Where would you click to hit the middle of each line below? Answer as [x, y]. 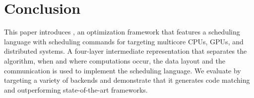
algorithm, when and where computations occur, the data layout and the [115, 60]
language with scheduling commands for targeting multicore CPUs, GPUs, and [124, 41]
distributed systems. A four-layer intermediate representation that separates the [126, 51]
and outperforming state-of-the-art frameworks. [76, 89]
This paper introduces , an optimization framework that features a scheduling [122, 32]
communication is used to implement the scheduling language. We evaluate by [123, 70]
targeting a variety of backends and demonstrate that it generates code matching [127, 80]
